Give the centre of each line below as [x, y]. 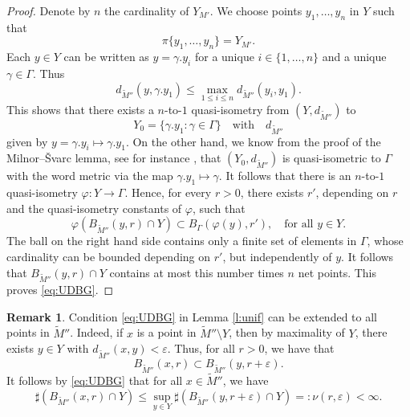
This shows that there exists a [80, 109]
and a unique [354, 57]
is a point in [166, 332]
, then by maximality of [287, 332]
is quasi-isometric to [331, 158]
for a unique [224, 57]
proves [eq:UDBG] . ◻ [60, 290]
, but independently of [277, 256]
